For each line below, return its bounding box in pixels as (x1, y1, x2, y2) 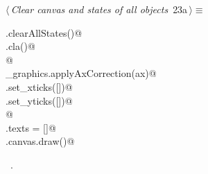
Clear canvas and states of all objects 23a (10, 2, 188, 16)
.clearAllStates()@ (6, 25, 83, 40)
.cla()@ (6, 39, 35, 53)
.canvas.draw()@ (6, 134, 75, 148)
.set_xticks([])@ (6, 79, 73, 94)
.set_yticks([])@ (6, 93, 73, 107)
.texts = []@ (6, 120, 56, 134)
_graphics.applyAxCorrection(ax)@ (6, 66, 157, 80)
